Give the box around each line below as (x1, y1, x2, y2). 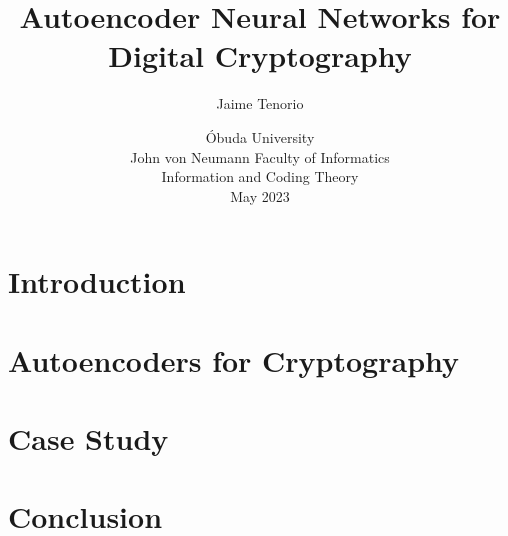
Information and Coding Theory (161, 166, 359, 187)
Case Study (8, 418, 169, 459)
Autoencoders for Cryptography (8, 339, 460, 380)
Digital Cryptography (108, 35, 412, 76)
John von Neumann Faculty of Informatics (130, 146, 390, 167)
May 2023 (230, 185, 290, 206)
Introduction (8, 261, 186, 302)
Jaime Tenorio (216, 93, 304, 114)
